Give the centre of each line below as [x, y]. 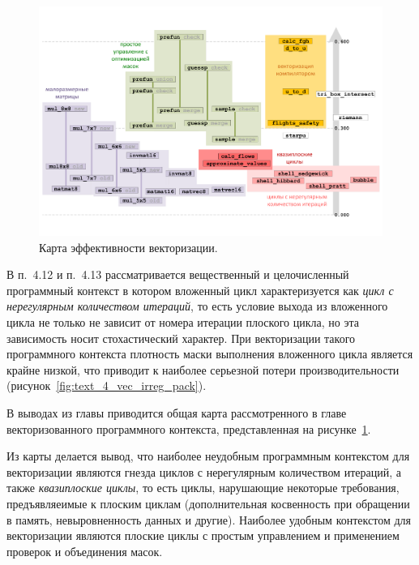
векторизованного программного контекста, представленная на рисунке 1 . [189, 428]
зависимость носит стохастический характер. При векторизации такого [181, 338]
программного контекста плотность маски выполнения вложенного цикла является [210, 354]
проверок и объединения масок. [85, 551]
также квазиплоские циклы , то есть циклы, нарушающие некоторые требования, [203, 488]
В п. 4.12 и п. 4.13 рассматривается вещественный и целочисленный [178, 274]
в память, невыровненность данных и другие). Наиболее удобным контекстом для [209, 519]
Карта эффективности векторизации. [128, 247]
